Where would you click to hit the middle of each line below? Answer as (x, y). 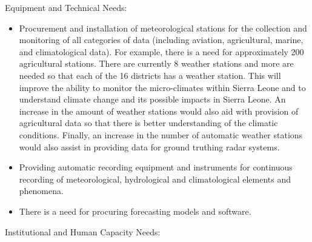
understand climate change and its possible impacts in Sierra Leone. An (152, 99)
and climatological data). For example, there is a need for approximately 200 (161, 51)
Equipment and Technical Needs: (66, 7)
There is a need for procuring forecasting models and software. (135, 211)
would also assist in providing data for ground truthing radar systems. (149, 146)
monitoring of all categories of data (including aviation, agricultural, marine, (161, 40)
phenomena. (41, 191)
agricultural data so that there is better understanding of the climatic (148, 123)
